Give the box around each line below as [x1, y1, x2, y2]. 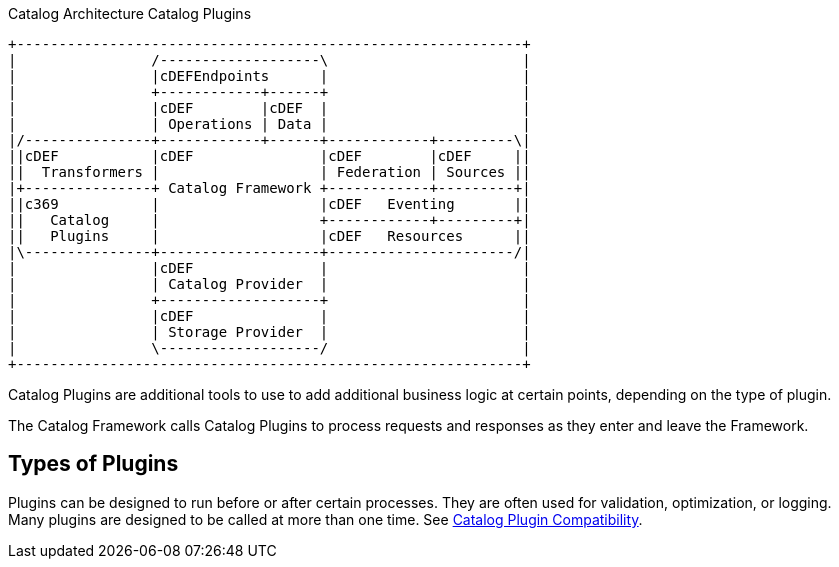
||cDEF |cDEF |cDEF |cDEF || [8, 148, 531, 164]
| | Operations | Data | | [8, 116, 531, 132]
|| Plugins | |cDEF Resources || [8, 228, 531, 244]
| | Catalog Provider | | [8, 276, 531, 292]
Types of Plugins [8, 451, 179, 477]
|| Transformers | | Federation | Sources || [8, 164, 531, 180]
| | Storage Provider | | [8, 324, 531, 340]
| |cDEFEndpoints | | [8, 68, 531, 84]
